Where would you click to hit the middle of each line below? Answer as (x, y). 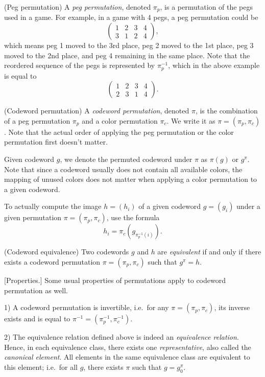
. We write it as (191, 120)
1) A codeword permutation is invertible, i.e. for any (87, 307)
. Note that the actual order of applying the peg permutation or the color (119, 132)
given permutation (33, 217)
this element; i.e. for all (41, 367)
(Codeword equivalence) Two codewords (67, 252)
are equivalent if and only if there (209, 252)
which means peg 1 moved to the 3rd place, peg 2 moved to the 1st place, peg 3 (129, 45)
